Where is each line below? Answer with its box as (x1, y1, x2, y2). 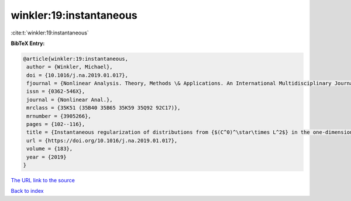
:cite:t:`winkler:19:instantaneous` (11, 29, 89, 36)
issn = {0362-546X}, (26, 88, 85, 95)
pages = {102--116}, (26, 121, 85, 128)
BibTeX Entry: (11, 40, 45, 47)
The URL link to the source (11, 176, 75, 183)
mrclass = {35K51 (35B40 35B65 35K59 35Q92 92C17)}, (26, 105, 181, 111)
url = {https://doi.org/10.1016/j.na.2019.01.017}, (26, 137, 178, 144)
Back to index (11, 188, 44, 195)
